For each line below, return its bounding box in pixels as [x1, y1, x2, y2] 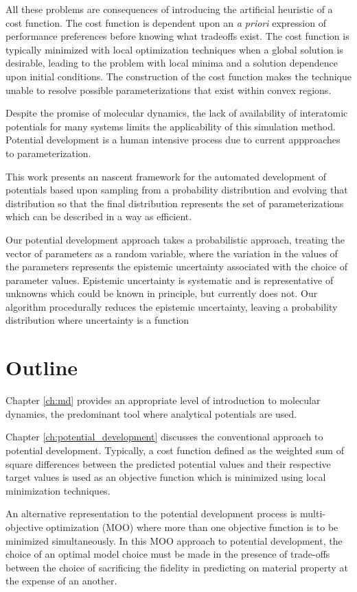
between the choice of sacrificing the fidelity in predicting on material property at [5, 560, 348, 574]
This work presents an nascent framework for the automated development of [5, 169, 327, 183]
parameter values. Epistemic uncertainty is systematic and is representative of [5, 272, 334, 287]
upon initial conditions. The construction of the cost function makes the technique [5, 69, 352, 83]
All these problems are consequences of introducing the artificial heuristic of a [5, 2, 333, 16]
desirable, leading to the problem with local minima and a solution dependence [5, 56, 338, 70]
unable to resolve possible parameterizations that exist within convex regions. [5, 82, 332, 97]
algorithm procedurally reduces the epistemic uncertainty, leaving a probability [5, 299, 338, 313]
